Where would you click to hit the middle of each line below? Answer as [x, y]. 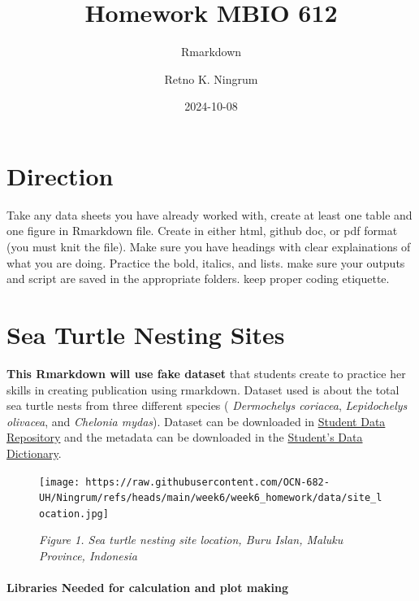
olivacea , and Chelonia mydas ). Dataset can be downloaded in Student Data [196, 421]
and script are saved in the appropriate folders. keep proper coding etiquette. [198, 279]
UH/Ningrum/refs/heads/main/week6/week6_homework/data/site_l [211, 498]
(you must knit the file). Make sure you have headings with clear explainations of [209, 247]
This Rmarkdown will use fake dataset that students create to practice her [206, 373]
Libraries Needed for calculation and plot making [147, 588]
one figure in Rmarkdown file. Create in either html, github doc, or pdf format [202, 231]
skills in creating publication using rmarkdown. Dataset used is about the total [203, 389]
